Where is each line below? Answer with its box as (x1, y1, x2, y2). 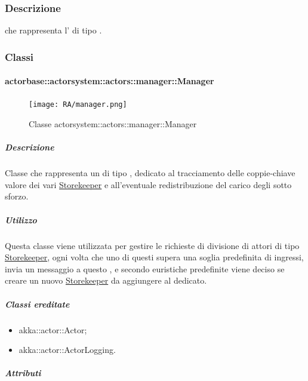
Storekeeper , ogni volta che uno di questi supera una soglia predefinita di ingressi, (5, 251, 304, 263)
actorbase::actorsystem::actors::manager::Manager (5, 75, 214, 87)
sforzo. (5, 190, 29, 202)
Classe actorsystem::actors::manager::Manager (29, 118, 197, 130)
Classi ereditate (5, 297, 70, 310)
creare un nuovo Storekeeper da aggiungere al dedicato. (5, 274, 207, 287)
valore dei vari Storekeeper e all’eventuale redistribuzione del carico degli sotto (5, 178, 292, 190)
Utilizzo (5, 213, 37, 226)
